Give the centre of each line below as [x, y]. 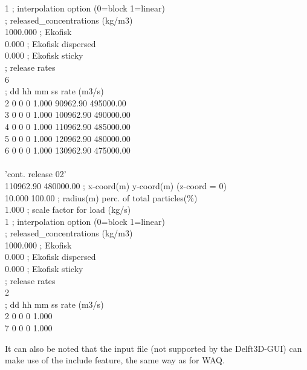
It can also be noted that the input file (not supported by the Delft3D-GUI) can [153, 348]
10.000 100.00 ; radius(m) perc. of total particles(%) [101, 197]
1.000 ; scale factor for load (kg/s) [68, 209]
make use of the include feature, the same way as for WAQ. [115, 360]
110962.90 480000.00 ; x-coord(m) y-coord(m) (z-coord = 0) [116, 185]
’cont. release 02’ [36, 174]
